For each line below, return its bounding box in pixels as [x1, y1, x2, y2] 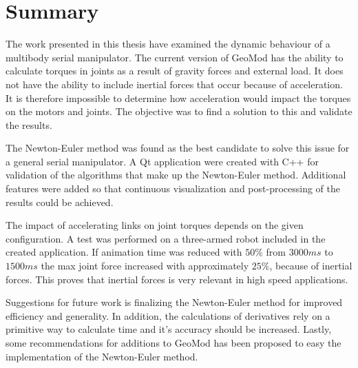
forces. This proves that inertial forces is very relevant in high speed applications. [6, 272, 348, 286]
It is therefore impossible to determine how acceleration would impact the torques [6, 90, 351, 105]
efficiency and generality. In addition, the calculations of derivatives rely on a [6, 308, 330, 323]
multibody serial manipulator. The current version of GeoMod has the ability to [6, 50, 344, 64]
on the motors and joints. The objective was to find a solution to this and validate [6, 104, 352, 119]
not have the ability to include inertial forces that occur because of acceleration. [6, 76, 343, 91]
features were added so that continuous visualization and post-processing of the [6, 181, 340, 196]
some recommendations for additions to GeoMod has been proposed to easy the [6, 336, 341, 349]
